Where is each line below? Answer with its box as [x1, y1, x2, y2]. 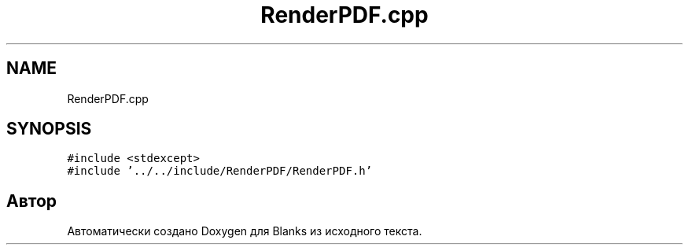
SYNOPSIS [6, 119, 92, 139]
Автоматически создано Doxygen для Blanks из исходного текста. [67, 224, 422, 238]
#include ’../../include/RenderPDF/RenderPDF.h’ [67, 164, 373, 178]
